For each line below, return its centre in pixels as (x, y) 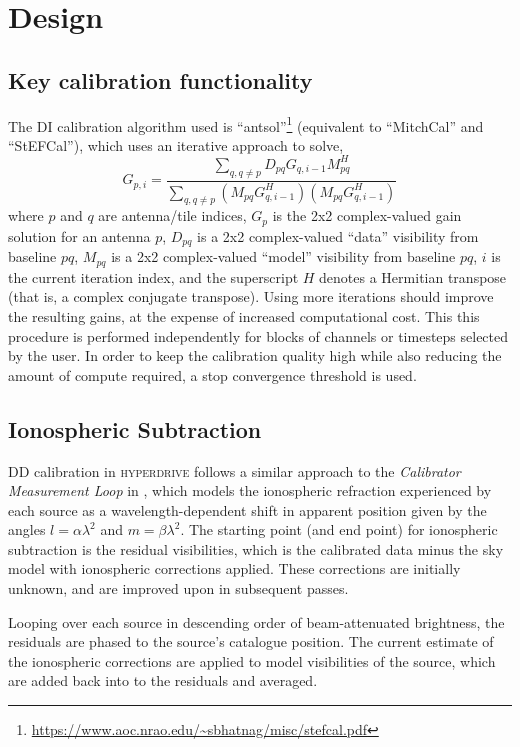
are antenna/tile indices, (172, 215)
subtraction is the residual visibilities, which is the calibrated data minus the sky (256, 548)
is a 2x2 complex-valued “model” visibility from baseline (283, 256)
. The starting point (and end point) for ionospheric (339, 529)
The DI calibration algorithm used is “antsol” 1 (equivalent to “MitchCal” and (246, 124)
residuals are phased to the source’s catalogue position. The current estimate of (251, 641)
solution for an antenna (79, 235)
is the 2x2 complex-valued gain (367, 215)
